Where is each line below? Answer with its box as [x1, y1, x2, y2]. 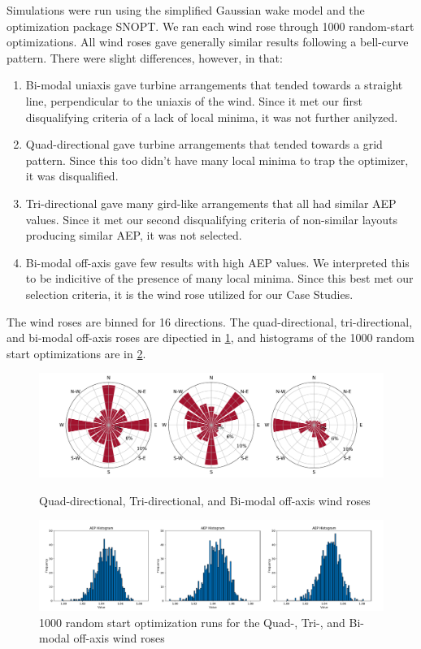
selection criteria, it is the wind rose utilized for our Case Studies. [25, 285, 354, 302]
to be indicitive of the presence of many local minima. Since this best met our [25, 270, 414, 287]
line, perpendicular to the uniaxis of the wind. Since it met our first [25, 92, 362, 109]
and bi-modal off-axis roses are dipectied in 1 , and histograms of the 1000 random [7, 329, 414, 346]
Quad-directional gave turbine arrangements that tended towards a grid [25, 136, 383, 153]
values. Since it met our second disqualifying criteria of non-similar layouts [25, 210, 397, 227]
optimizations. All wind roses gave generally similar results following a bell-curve [7, 33, 409, 50]
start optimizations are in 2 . [7, 344, 146, 361]
